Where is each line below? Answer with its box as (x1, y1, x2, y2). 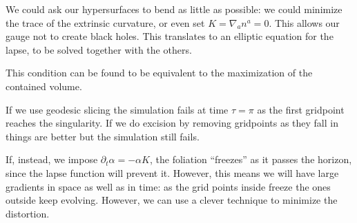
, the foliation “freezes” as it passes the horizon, (149, 152, 352, 167)
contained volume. (6, 78, 82, 93)
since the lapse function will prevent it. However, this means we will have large (6, 165, 339, 180)
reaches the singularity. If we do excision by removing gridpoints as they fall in (6, 116, 338, 130)
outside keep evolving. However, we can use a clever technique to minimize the (6, 193, 338, 207)
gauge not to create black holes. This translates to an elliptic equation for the (6, 29, 334, 43)
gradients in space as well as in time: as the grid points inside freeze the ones (6, 179, 331, 193)
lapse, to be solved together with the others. (6, 42, 192, 56)
